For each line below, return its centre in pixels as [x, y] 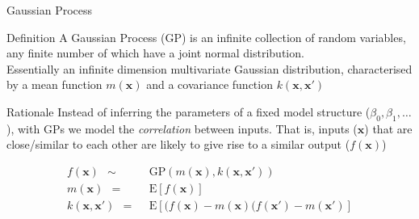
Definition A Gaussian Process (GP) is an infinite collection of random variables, [206, 37]
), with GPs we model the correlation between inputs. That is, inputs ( [182, 128]
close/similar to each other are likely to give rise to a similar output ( [178, 144]
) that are [388, 128]
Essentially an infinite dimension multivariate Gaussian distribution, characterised [209, 68]
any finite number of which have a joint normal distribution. [155, 53]
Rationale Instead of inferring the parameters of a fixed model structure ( [189, 111]
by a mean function [54, 84]
